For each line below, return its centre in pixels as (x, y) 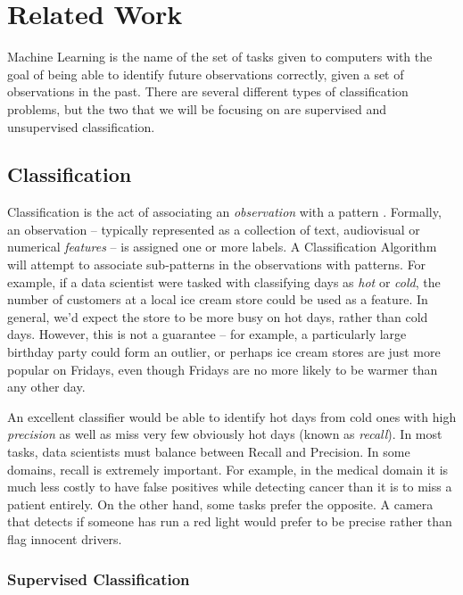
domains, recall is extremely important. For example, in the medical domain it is (228, 469)
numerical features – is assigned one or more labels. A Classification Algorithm (222, 247)
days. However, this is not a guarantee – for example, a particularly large (207, 334)
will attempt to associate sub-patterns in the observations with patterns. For (217, 264)
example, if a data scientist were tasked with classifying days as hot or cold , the (224, 281)
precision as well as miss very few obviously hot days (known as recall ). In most (225, 434)
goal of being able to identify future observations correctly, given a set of (206, 74)
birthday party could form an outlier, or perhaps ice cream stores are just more (224, 352)
